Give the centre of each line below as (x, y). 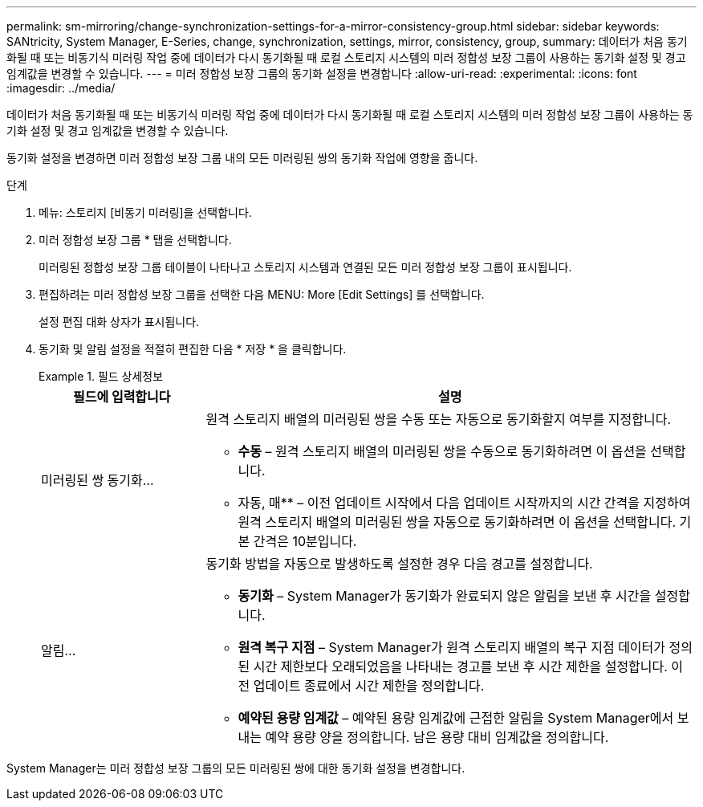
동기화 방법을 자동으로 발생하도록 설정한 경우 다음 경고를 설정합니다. (399, 564)
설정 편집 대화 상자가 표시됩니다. (119, 322)
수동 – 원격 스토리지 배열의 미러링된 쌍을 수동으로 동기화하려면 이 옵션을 (442, 451)
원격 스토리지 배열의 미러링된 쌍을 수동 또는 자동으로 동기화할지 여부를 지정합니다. (439, 419)
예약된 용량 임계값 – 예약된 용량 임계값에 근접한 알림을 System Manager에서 (456, 718)
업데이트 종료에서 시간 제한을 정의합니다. (369, 686)
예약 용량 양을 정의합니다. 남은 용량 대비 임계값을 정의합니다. (437, 737)
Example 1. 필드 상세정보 (101, 376)
